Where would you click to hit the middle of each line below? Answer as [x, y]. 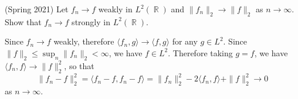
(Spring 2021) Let [37, 9]
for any [185, 41]
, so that [79, 65]
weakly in [115, 9]
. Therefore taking [200, 52]
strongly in [91, 21]
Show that [23, 21]
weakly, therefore [84, 41]
